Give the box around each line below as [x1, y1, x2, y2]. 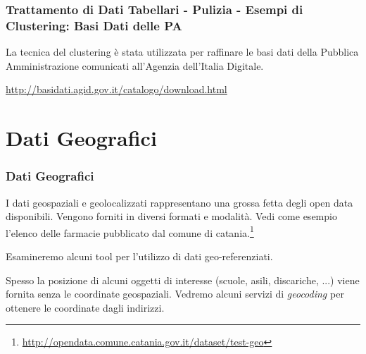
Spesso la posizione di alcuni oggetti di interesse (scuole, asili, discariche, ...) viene [6, 272, 360, 287]
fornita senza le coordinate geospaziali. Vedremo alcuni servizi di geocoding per [6, 286, 344, 301]
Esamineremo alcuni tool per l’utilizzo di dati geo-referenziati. [6, 248, 273, 263]
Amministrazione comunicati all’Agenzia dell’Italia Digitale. [6, 58, 264, 73]
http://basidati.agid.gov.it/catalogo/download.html [6, 82, 227, 97]
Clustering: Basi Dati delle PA [6, 16, 182, 34]
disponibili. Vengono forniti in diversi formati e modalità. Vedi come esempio [6, 209, 337, 224]
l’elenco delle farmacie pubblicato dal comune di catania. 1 [6, 223, 254, 240]
